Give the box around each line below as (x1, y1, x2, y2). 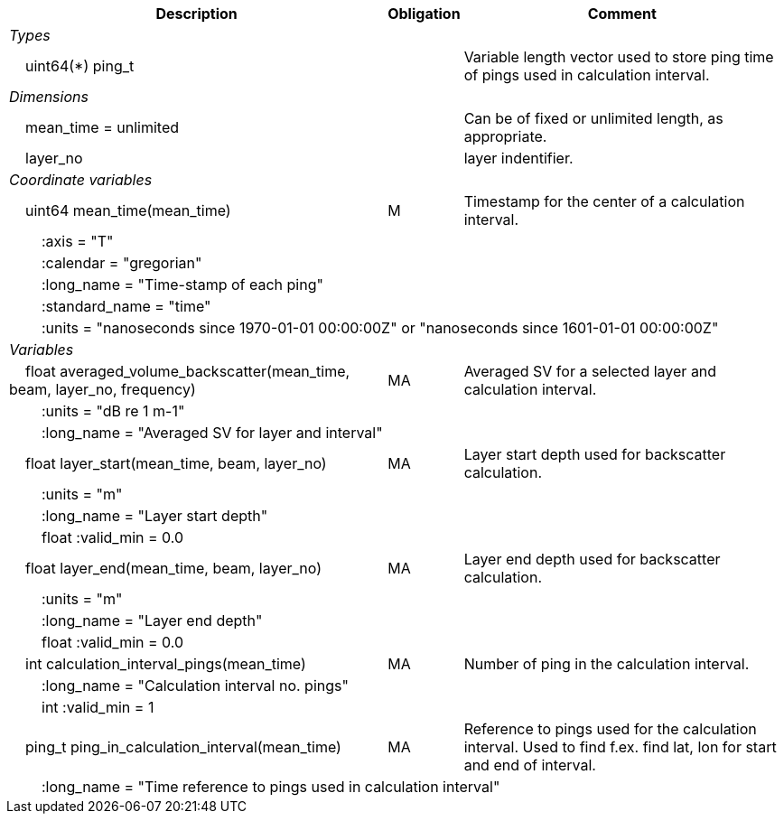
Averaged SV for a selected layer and (463, 362, 717, 380)
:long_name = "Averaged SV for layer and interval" (42, 424, 383, 442)
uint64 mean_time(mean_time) (25, 201, 231, 219)
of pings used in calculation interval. (463, 66, 710, 84)
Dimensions (9, 88, 89, 106)
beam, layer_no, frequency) (9, 380, 196, 398)
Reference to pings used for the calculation (463, 720, 757, 738)
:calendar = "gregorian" (42, 254, 202, 272)
